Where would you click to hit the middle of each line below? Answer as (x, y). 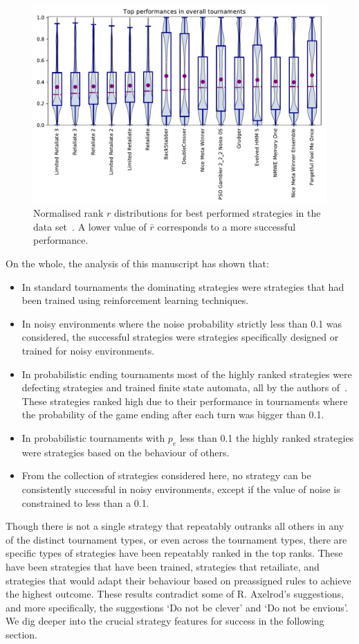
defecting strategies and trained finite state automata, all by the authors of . (185, 387)
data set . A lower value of (90, 226)
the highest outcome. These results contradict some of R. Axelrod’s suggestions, (175, 594)
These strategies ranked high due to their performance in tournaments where (185, 401)
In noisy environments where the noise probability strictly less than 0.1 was (182, 323)
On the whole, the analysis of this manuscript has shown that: (137, 263)
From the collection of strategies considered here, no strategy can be (166, 475)
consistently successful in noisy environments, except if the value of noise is (181, 489)
